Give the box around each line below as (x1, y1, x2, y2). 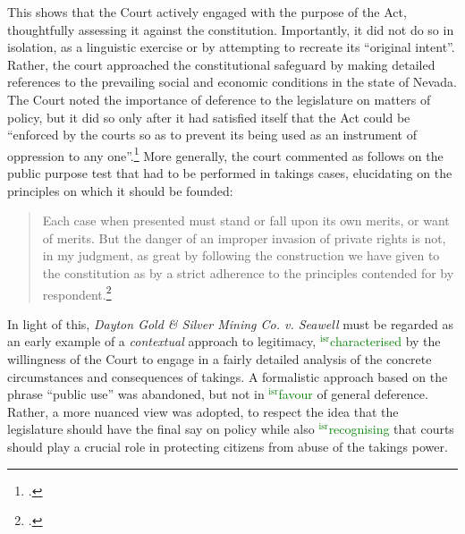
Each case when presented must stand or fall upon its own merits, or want (42, 211, 450, 230)
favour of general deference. (278, 385, 428, 403)
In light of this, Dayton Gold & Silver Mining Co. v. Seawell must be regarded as (7, 314, 454, 333)
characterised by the (330, 332, 441, 351)
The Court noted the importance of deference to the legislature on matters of (7, 89, 431, 108)
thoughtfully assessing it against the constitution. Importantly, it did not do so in (7, 20, 454, 38)
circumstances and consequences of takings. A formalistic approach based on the (7, 367, 448, 386)
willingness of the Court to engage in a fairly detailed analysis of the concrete (7, 350, 432, 368)
